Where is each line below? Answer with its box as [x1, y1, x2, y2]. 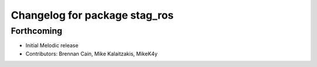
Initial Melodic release [25, 42, 79, 49]
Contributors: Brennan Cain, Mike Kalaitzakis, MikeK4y [25, 50, 158, 57]
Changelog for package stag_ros [11, 9, 174, 22]
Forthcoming [11, 26, 63, 36]
